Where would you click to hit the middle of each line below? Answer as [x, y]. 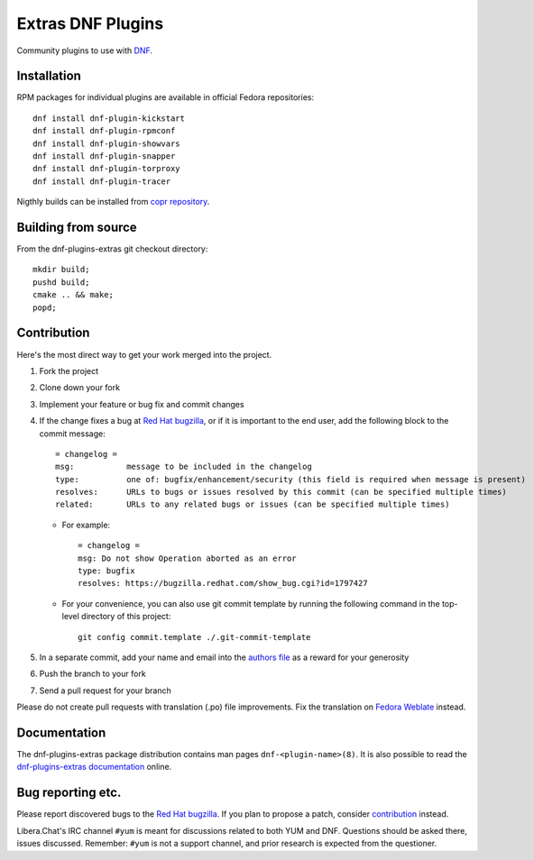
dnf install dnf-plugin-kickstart [109, 118]
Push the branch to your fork [92, 674]
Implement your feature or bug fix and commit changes [142, 404]
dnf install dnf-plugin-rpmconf [104, 131]
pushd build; [61, 282]
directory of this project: [126, 617]
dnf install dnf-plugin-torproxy [106, 169]
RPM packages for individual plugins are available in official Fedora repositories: [166, 97]
